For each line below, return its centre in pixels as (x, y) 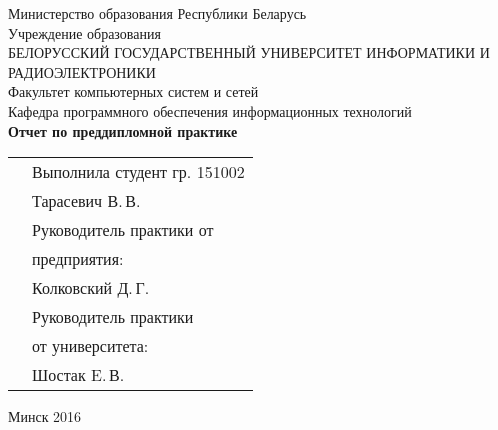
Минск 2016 (45, 416)
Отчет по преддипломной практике (123, 130)
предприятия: (78, 259)
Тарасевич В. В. (86, 201)
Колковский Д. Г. (91, 288)
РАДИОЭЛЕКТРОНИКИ (82, 71)
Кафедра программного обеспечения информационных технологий (210, 110)
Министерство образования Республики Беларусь (157, 13)
